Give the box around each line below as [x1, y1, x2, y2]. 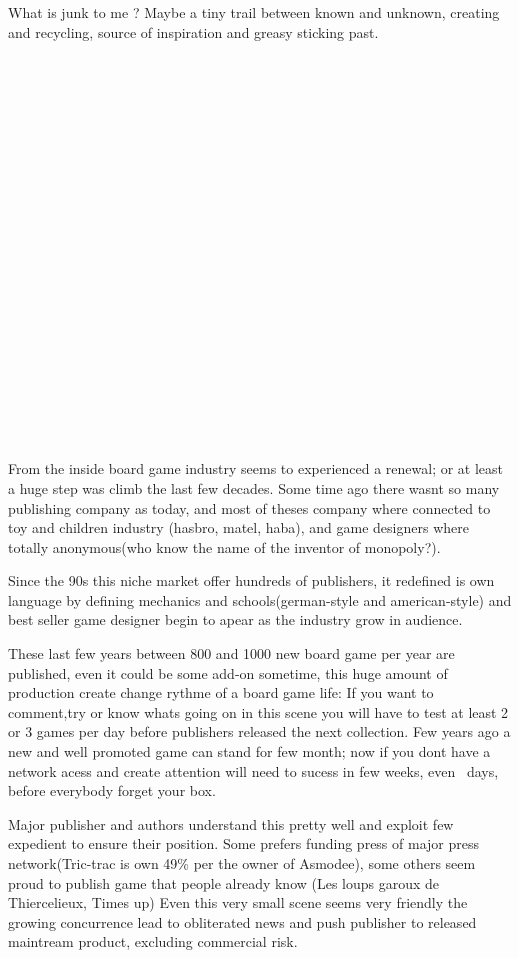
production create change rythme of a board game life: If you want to [8, 682, 434, 703]
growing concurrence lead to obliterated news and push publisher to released [8, 911, 477, 932]
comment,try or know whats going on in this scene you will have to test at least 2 [8, 701, 509, 722]
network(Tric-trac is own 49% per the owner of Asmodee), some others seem [8, 853, 476, 873]
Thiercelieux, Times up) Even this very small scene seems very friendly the [8, 892, 468, 913]
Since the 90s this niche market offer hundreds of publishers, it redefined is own [8, 570, 495, 591]
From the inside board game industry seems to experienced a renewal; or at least [8, 458, 504, 479]
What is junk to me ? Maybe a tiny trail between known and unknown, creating [8, 2, 500, 22]
